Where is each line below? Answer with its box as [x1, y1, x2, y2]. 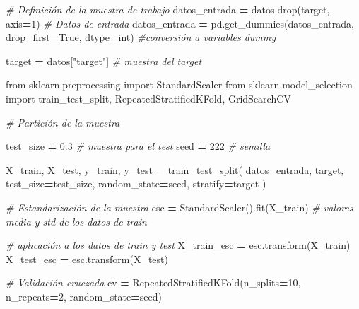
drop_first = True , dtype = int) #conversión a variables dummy [6, 30, 276, 45]
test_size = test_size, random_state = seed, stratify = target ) [6, 176, 266, 191]
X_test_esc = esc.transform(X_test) [6, 251, 168, 266]
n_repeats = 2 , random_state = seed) [6, 288, 162, 303]
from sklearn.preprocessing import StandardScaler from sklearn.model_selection [6, 77, 353, 92]
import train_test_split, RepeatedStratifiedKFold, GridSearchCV [6, 91, 291, 105]
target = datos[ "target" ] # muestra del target [6, 53, 202, 68]
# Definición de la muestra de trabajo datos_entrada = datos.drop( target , [6, 2, 330, 16]
